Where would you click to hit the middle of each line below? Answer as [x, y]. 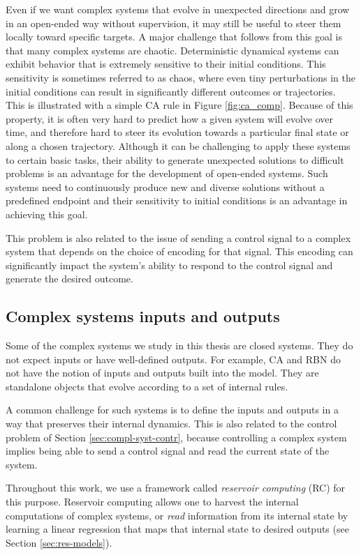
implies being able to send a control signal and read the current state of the [168, 451]
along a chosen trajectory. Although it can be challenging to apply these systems [178, 145]
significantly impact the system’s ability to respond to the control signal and [169, 265]
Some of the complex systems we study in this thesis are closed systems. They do [179, 345]
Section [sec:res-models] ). [59, 542]
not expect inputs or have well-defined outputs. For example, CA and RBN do [173, 359]
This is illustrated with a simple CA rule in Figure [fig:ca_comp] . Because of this [179, 105]
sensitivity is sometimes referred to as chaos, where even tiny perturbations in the [180, 77]
